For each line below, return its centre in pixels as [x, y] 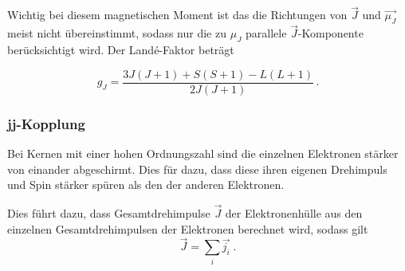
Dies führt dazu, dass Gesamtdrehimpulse [109, 212]
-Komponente [330, 33]
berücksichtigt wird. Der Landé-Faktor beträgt [121, 50]
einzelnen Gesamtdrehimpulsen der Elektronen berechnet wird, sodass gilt [188, 228]
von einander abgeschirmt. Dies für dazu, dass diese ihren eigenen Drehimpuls [197, 169]
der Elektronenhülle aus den [294, 212]
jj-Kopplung [46, 123]
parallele [266, 33]
